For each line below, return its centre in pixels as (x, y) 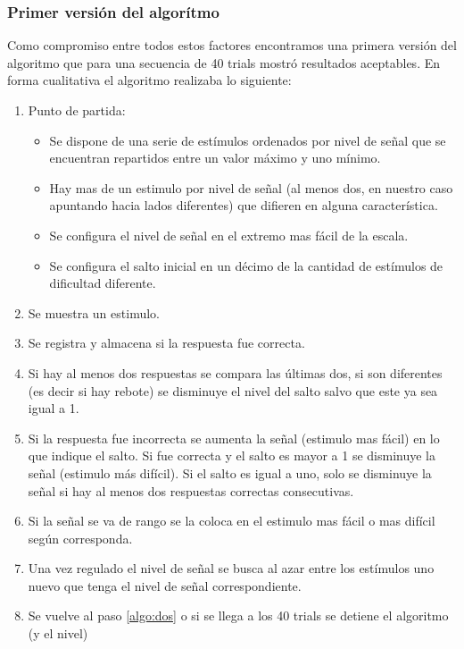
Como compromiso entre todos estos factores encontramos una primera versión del (232, 45)
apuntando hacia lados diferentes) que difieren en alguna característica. (244, 205)
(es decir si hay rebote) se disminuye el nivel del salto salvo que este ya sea (233, 390)
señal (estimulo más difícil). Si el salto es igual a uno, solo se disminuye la (230, 472)
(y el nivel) (58, 633)
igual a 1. (54, 408)
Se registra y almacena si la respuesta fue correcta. (166, 343)
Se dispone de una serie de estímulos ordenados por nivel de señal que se (248, 140)
